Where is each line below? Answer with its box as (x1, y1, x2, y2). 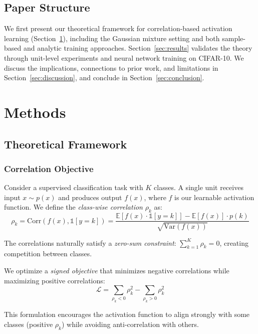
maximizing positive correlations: (4, 275, 105, 285)
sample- (222, 33, 245, 43)
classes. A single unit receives (154, 182, 243, 193)
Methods (4, 101, 66, 122)
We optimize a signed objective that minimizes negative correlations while (4, 265, 229, 275)
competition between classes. (4, 248, 92, 259)
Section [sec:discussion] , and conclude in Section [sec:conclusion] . (4, 72, 204, 83)
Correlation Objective (4, 162, 94, 175)
